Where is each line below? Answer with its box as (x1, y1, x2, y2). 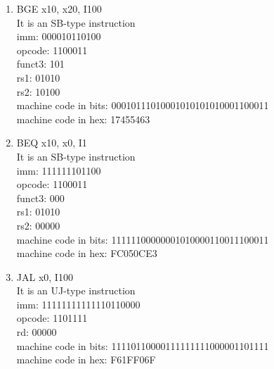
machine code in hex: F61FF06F (16, 352, 156, 367)
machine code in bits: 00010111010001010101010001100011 (16, 98, 269, 113)
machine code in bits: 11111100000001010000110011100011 (16, 232, 269, 246)
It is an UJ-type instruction (16, 283, 136, 298)
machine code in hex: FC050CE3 (16, 246, 157, 261)
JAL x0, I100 (16, 269, 73, 284)
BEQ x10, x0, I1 (16, 135, 87, 150)
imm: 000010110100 (16, 29, 101, 44)
